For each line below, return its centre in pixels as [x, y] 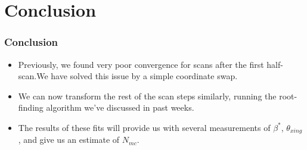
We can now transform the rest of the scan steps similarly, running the [147, 96]
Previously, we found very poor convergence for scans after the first [141, 64]
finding [31, 107]
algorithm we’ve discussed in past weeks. [120, 107]
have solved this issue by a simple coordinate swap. [144, 76]
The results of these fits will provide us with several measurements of [144, 127]
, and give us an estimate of [69, 140]
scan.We [33, 76]
